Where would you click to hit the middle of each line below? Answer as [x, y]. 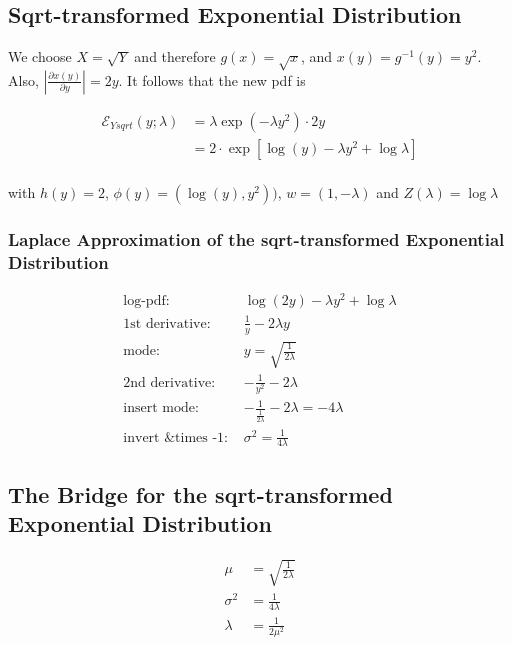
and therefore [175, 56]
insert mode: [161, 408]
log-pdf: [146, 301]
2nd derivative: [169, 382]
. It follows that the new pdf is [212, 79]
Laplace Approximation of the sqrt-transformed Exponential [256, 238]
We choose [40, 56]
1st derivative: [167, 323]
